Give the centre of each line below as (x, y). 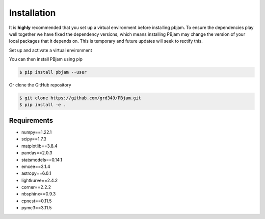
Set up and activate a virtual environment (51, 50)
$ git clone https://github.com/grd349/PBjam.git (80, 98)
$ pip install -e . (43, 105)
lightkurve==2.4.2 (40, 180)
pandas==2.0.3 (37, 153)
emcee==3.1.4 (36, 166)
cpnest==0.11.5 (37, 201)
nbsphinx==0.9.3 (39, 194)
